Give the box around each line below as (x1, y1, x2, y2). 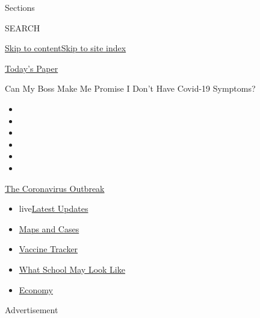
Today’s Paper (5, 62, 58, 74)
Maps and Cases (19, 222, 79, 235)
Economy (19, 283, 53, 296)
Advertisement (5, 304, 58, 316)
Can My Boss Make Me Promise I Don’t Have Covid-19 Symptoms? (5, 82, 256, 95)
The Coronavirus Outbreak (5, 182, 105, 194)
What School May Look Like (19, 262, 125, 275)
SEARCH (5, 21, 40, 34)
